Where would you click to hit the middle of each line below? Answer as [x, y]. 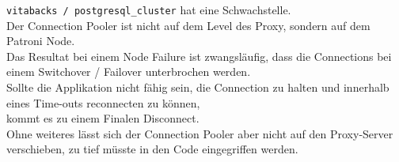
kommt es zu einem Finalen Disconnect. [103, 118]
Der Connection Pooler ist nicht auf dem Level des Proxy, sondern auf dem [188, 25]
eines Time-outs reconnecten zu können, [103, 102]
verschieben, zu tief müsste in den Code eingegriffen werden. [152, 149]
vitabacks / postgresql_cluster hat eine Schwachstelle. [149, 9]
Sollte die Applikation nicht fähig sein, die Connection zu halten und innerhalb [198, 87]
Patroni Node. [41, 41]
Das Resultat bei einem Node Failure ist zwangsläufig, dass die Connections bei [199, 56]
